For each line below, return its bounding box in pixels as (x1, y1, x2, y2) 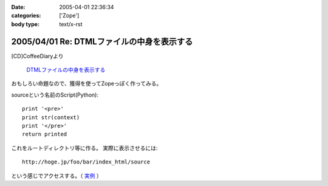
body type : (11, 20, 39, 27)
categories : (11, 12, 41, 19)
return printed (22, 131, 67, 138)
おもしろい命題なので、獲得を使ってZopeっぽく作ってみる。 (11, 80, 162, 88)
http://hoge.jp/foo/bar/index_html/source (22, 159, 151, 165)
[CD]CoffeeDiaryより (11, 52, 64, 60)
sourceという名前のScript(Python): (11, 91, 98, 98)
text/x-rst (59, 20, 83, 27)
